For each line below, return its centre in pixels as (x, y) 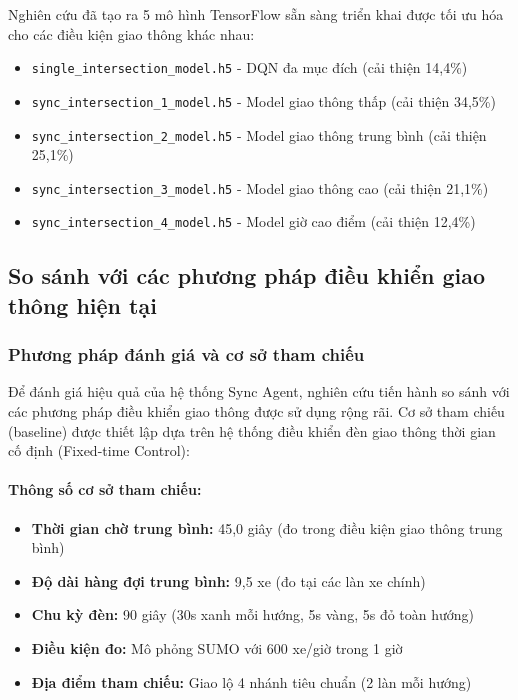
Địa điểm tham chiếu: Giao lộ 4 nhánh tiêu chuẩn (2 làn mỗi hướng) (251, 681)
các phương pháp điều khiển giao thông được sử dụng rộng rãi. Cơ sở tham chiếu (256, 411)
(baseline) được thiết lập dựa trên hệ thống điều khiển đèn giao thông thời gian (252, 430)
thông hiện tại (82, 304)
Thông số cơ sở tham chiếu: (105, 489)
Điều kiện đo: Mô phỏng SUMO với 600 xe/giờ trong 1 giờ (217, 648)
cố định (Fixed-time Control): (99, 450)
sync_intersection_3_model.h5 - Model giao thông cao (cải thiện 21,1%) (260, 187)
